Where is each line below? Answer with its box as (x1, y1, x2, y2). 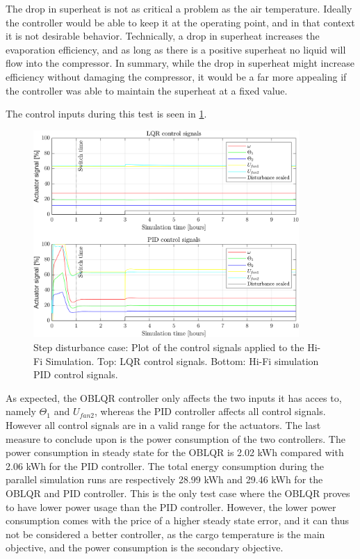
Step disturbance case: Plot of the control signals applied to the (33, 340, 304, 355)
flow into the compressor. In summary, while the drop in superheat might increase (6, 56, 354, 70)
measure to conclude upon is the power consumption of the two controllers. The (6, 431, 345, 446)
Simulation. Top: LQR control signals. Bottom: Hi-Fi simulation (45, 353, 319, 368)
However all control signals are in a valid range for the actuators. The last (6, 418, 321, 432)
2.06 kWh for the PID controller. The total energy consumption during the (6, 458, 325, 473)
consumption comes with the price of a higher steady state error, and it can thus (6, 513, 350, 528)
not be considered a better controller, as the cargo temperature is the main (6, 526, 325, 541)
